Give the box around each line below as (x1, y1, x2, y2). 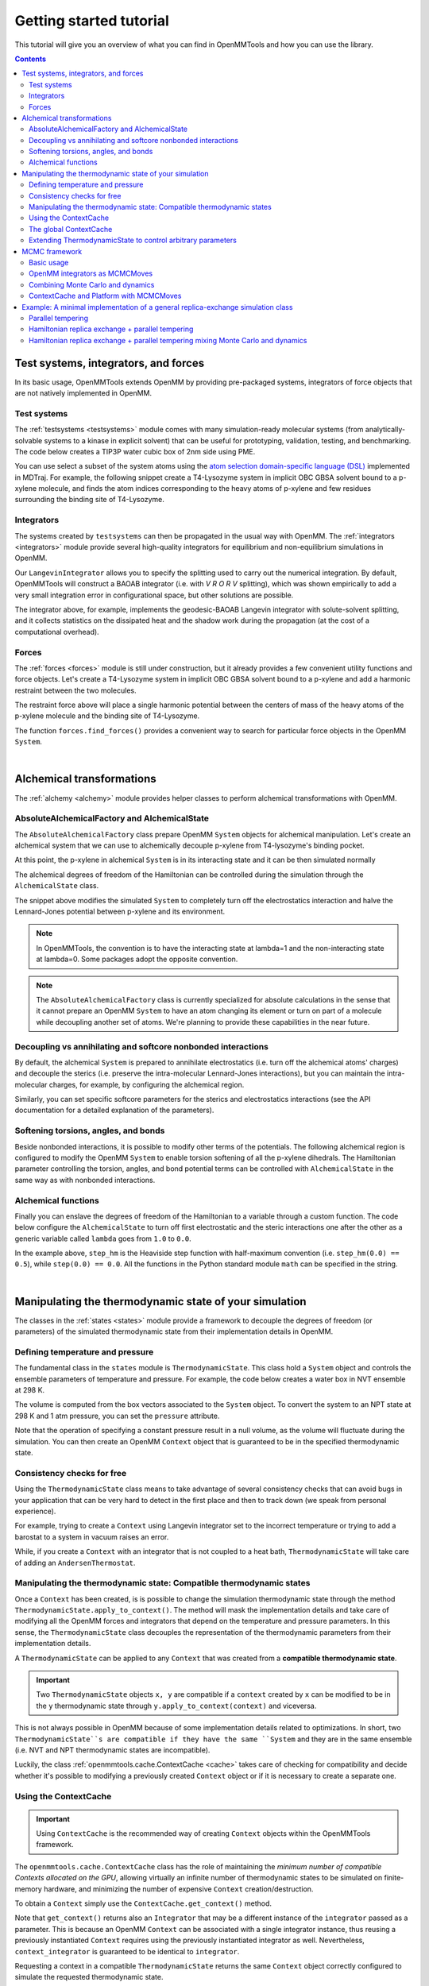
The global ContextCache (29, 224, 113, 234)
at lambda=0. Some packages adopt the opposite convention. (36, 954, 238, 964)
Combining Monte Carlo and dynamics (29, 280, 155, 289)
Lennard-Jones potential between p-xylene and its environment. (14, 906, 226, 917)
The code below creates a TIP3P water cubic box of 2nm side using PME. (14, 446, 256, 456)
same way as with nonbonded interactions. (14, 1175, 156, 1184)
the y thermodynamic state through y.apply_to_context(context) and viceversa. (36, 1701, 317, 1710)
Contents (14, 54, 47, 64)
